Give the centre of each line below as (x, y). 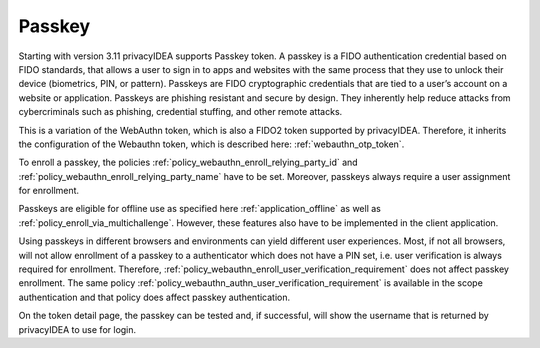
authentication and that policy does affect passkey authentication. (154, 297)
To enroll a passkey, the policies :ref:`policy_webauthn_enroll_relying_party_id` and (188, 162)
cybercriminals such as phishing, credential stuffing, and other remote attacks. (180, 112)
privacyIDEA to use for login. (77, 329)
